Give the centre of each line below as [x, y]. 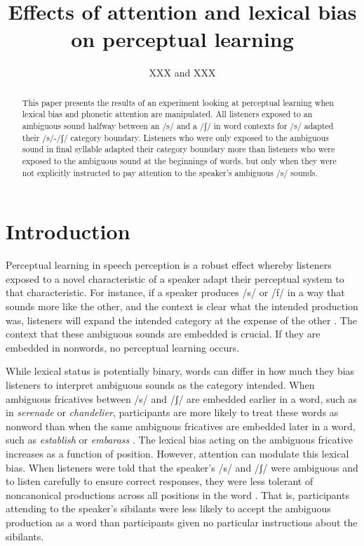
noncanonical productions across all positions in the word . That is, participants [177, 494]
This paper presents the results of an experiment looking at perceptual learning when [178, 102]
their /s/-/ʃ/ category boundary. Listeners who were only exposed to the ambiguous [175, 137]
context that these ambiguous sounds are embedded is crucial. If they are [163, 334]
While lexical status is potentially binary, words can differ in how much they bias [180, 371]
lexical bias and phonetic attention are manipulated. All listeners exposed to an [167, 114]
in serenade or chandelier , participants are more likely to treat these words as [172, 412]
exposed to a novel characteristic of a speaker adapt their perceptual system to [175, 278]
